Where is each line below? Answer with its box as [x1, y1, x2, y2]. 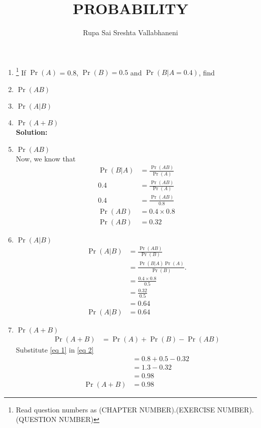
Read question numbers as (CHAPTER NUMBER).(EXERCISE [16, 404, 215, 414]
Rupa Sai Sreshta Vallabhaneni [83, 27, 178, 38]
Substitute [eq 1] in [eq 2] [16, 344, 94, 355]
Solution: [16, 126, 48, 137]
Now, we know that [16, 153, 76, 163]
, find [198, 67, 215, 77]
